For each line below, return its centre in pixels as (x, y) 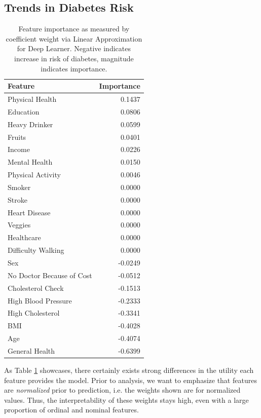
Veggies (19, 225)
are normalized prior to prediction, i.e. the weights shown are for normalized (122, 390)
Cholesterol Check (36, 288)
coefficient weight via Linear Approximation (74, 38)
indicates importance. (74, 68)
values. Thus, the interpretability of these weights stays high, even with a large (126, 400)
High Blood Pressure (40, 300)
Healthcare (24, 237)
